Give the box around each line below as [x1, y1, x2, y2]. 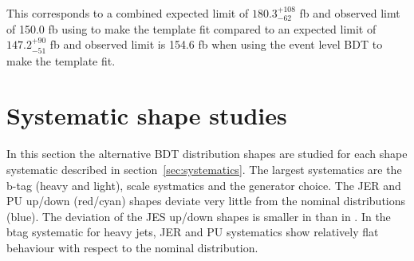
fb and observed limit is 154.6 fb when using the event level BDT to [49, 36, 383, 53]
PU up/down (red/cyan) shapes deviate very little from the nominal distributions [6, 192, 406, 209]
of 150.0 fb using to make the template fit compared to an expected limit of [6, 20, 377, 37]
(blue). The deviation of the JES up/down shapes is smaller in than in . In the [6, 208, 391, 224]
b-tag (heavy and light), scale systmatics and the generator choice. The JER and [6, 176, 401, 193]
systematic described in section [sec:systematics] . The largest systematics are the [6, 160, 402, 177]
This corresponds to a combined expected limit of [6, 5, 249, 21]
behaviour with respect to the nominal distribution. [6, 239, 258, 255]
